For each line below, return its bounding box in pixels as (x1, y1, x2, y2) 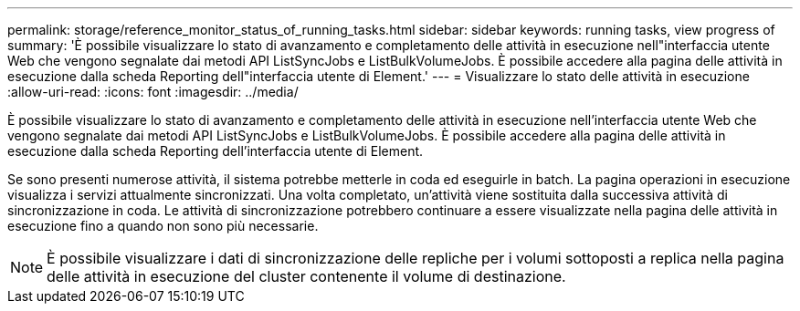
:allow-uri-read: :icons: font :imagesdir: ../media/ (7, 84, 299, 99)
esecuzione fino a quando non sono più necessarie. (7, 218, 319, 233)
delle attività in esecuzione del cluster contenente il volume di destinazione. (47, 267, 566, 285)
